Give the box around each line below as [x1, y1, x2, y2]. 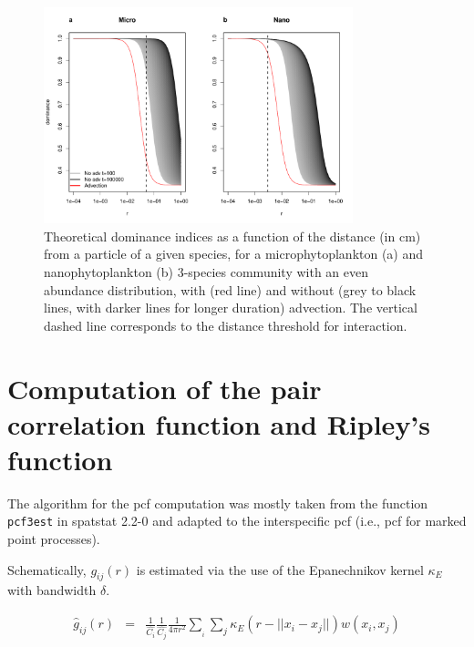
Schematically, [7, 560, 87, 579]
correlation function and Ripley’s [7, 405, 431, 442]
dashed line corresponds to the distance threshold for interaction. [44, 315, 407, 334]
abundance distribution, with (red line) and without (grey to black [44, 280, 417, 299]
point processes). [7, 529, 100, 549]
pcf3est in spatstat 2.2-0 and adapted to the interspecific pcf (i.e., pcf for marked [7, 511, 467, 530]
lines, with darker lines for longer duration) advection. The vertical [44, 298, 417, 317]
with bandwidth [7, 580, 97, 600]
